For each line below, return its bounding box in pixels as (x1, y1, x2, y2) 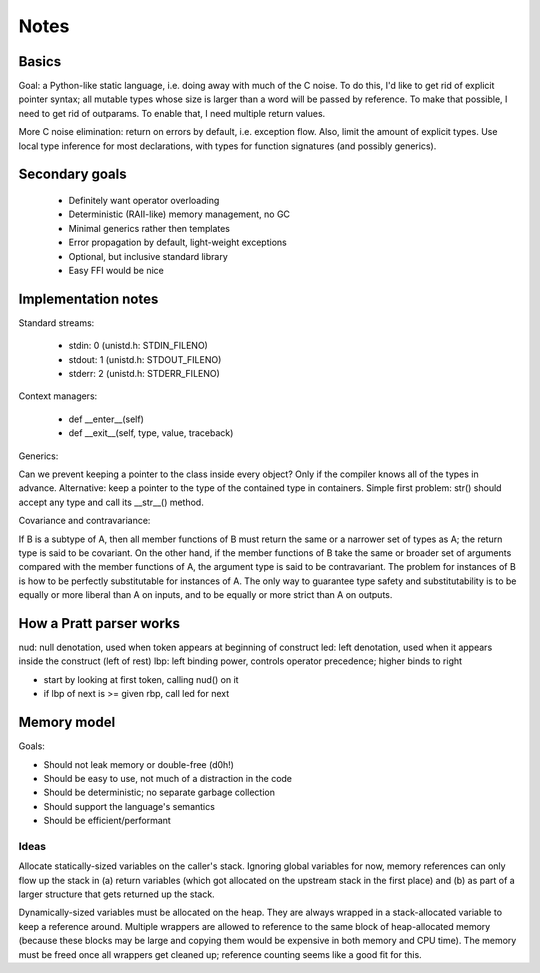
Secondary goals (18, 166, 127, 183)
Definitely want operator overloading (68, 195, 220, 207)
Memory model (18, 714, 116, 731)
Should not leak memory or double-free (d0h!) (43, 758, 235, 770)
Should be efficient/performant (43, 815, 172, 827)
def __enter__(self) (68, 413, 145, 425)
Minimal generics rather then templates (68, 222, 230, 234)
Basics (18, 53, 62, 70)
